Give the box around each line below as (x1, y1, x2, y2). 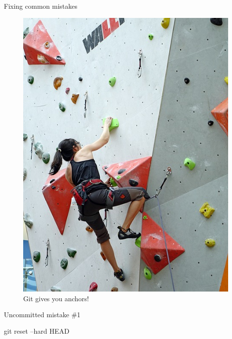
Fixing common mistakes (4, 1, 77, 11)
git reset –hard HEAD (4, 325, 70, 336)
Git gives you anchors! (23, 293, 89, 303)
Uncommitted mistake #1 (4, 309, 81, 320)
